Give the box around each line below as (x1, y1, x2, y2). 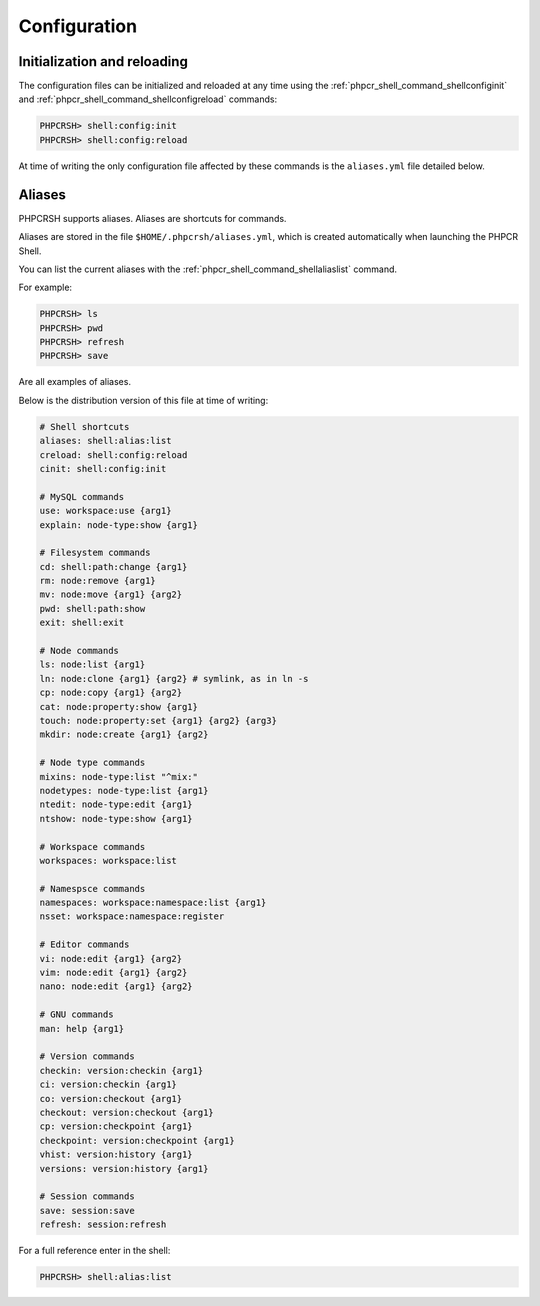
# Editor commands (39, 939, 130, 950)
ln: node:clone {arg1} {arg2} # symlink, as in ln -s (39, 673, 309, 684)
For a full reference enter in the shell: (18, 1245, 171, 1257)
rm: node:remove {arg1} (39, 575, 157, 587)
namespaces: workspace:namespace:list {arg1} (39, 897, 267, 909)
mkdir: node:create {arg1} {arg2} (39, 729, 209, 740)
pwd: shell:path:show (39, 603, 146, 614)
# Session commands (39, 1191, 135, 1202)
